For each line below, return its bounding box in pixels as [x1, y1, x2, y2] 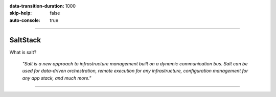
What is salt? [9, 49, 37, 55]
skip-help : [9, 10, 32, 16]
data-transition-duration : [9, 3, 64, 9]
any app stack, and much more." [22, 75, 91, 81]
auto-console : [9, 17, 40, 23]
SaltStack [9, 36, 41, 44]
